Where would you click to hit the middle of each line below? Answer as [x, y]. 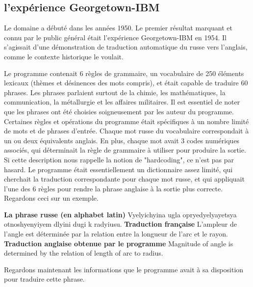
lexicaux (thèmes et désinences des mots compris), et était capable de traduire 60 [126, 83]
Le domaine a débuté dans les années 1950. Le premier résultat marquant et [118, 28]
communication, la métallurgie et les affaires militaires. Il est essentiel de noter [122, 102]
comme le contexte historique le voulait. [64, 56]
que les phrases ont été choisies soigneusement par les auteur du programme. [119, 111]
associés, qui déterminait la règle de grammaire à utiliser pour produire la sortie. [125, 150]
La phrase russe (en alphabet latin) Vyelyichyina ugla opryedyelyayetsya [120, 214]
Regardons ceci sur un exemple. [51, 198]
